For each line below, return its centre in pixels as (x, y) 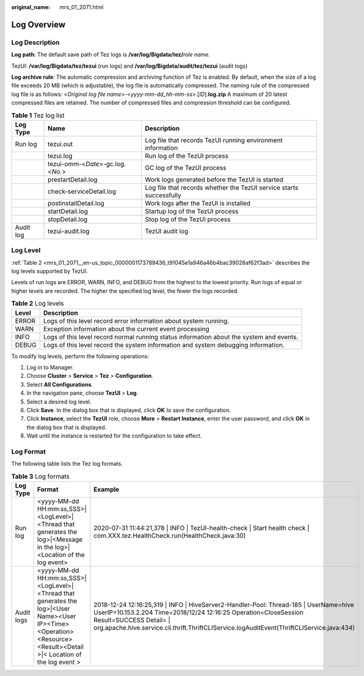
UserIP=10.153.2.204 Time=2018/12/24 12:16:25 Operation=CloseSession (198, 612)
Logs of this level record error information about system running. (136, 321)
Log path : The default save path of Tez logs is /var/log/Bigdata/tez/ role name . (111, 54)
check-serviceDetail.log (82, 191)
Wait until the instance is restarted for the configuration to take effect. (114, 436)
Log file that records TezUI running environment (214, 140)
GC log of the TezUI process (185, 167)
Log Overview (38, 24)
